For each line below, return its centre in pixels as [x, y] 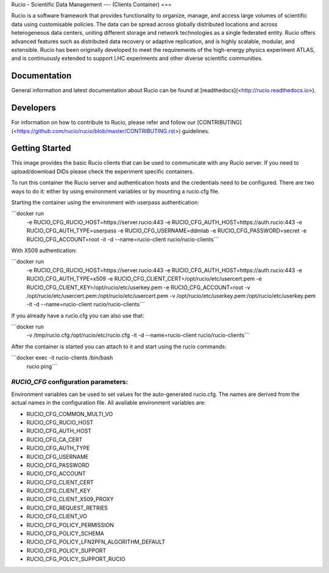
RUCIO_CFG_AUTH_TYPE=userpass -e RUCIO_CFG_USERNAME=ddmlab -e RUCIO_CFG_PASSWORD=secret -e [167, 231]
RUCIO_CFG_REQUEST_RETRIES [67, 508]
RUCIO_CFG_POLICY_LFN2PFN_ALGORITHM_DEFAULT [96, 542]
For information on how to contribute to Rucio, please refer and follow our [104, 123]
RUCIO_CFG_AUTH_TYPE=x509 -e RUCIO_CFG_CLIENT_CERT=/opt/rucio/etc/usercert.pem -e [144, 279]
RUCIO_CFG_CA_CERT [55, 439]
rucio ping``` [42, 366]
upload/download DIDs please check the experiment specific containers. [103, 171]
